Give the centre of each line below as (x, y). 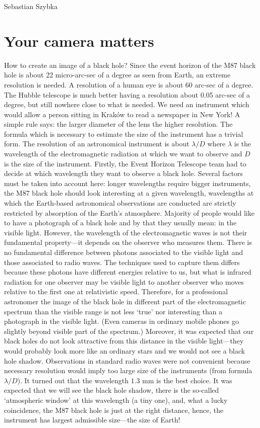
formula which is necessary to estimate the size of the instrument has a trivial (124, 134)
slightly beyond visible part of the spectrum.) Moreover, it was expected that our (129, 331)
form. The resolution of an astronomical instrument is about (97, 144)
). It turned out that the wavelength (73, 380)
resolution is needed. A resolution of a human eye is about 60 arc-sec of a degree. (129, 84)
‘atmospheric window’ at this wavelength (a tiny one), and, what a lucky (116, 400)
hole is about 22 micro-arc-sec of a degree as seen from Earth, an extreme (117, 75)
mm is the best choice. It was (187, 380)
